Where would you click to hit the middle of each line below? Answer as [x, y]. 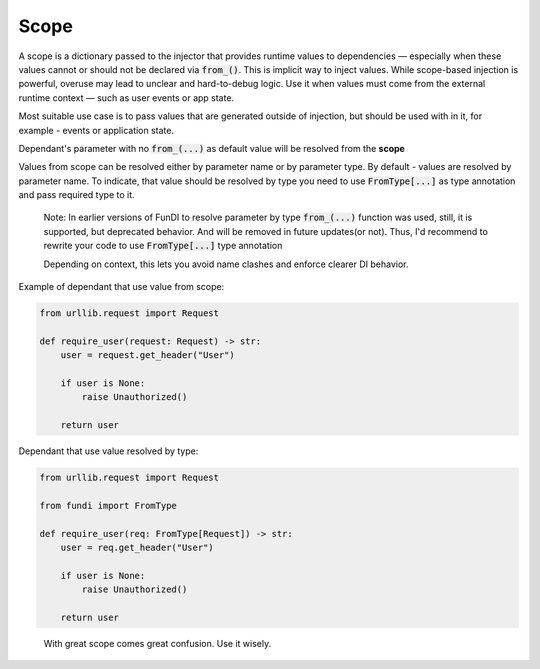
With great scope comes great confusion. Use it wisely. [157, 643]
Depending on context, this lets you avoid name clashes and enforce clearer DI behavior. [226, 264]
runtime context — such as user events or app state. [126, 97]
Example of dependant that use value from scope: [121, 287]
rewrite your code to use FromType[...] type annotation [163, 246]
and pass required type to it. [76, 195]
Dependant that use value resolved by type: [108, 451]
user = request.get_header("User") [147, 355]
